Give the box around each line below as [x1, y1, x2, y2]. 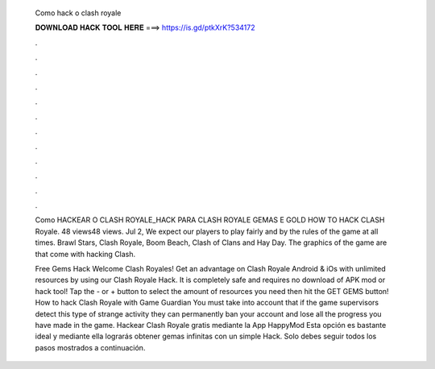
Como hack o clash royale [35, 8, 122, 18]
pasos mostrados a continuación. [35, 342, 146, 352]
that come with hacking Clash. [35, 249, 136, 259]
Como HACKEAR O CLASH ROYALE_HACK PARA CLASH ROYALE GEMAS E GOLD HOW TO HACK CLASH [35, 215, 385, 225]
